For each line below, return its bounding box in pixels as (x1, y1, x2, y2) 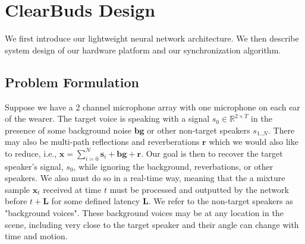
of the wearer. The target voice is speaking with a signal (5, 112, 210, 125)
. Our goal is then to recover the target (141, 147, 283, 159)
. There (268, 123, 295, 136)
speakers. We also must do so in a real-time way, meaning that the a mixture (5, 172, 285, 184)
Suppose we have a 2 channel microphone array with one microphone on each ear (5, 100, 300, 113)
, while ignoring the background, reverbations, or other (73, 160, 273, 172)
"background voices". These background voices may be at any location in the (5, 207, 284, 219)
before (5, 195, 27, 207)
